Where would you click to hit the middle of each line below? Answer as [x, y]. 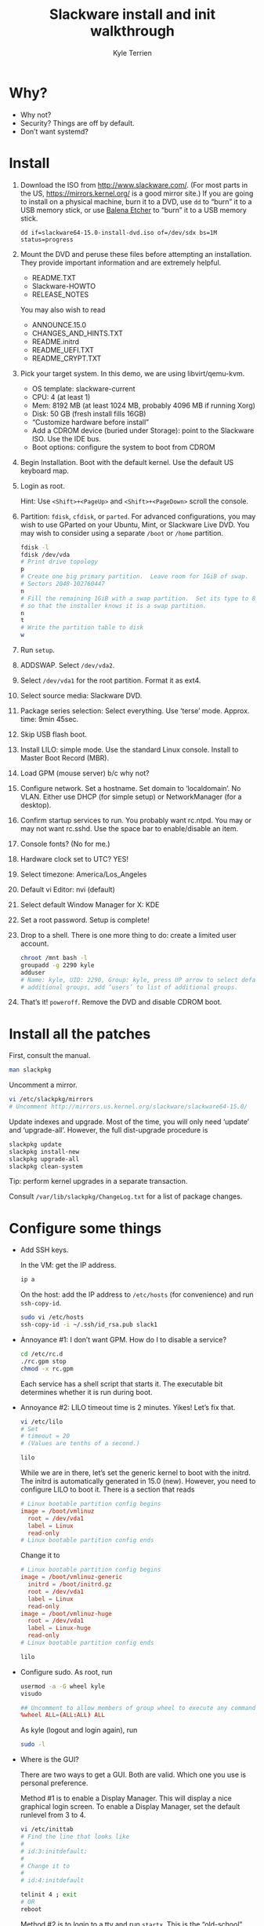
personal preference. [54, 1783]
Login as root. [42, 485]
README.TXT [54, 277]
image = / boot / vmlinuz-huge [66, 1613]
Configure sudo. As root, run [66, 1672]
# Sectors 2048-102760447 [62, 584]
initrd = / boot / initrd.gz [70, 1584]
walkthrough [132, 31]
